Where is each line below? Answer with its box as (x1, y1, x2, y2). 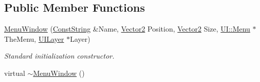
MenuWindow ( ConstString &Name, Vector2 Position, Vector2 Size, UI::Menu (4, 23, 250, 34)
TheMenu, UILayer (4, 33, 64, 44)
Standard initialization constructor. (4, 50, 115, 61)
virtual (4, 67, 25, 78)
